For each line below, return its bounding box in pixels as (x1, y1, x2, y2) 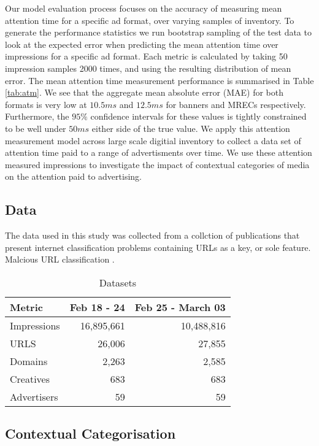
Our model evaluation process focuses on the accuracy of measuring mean (5, 2, 282, 14)
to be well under (5, 121, 66, 134)
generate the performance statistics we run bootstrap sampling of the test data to (5, 26, 312, 39)
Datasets (99, 275, 137, 290)
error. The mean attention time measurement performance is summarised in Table (5, 74, 314, 87)
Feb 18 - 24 (69, 299, 125, 314)
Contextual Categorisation (5, 424, 176, 443)
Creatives (10, 371, 50, 386)
